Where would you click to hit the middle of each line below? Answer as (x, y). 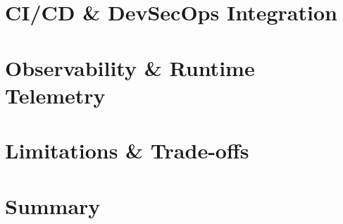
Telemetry (55, 95)
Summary (53, 205)
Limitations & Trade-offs (127, 150)
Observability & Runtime (130, 67)
